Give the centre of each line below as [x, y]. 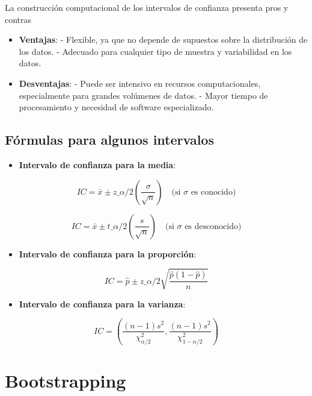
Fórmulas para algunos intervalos [109, 140]
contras [18, 19]
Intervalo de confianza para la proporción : [108, 253]
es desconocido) [213, 226]
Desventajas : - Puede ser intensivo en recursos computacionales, [140, 83]
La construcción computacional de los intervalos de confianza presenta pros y [147, 7]
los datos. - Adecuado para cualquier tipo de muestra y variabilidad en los [155, 51]
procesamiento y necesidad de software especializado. [116, 107]
